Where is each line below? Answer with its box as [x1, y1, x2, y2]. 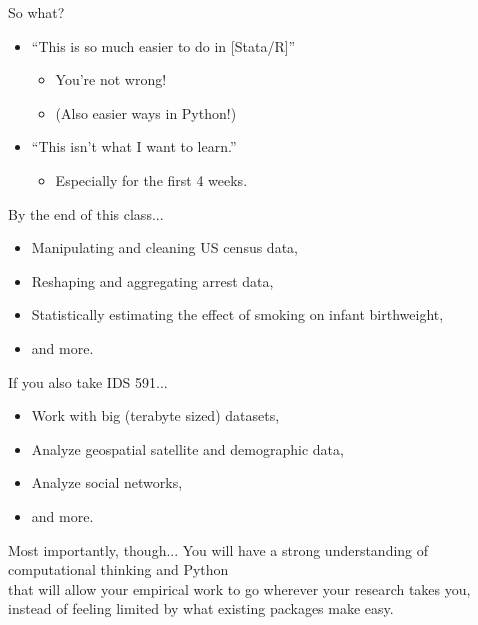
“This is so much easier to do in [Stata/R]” [31, 35, 296, 56]
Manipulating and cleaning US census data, [31, 237, 298, 258]
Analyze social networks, [31, 472, 183, 493]
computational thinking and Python [8, 559, 229, 580]
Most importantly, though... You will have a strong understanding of [8, 539, 429, 560]
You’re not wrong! [55, 69, 167, 90]
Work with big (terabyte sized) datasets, [31, 405, 280, 426]
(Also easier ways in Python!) [55, 102, 237, 123]
